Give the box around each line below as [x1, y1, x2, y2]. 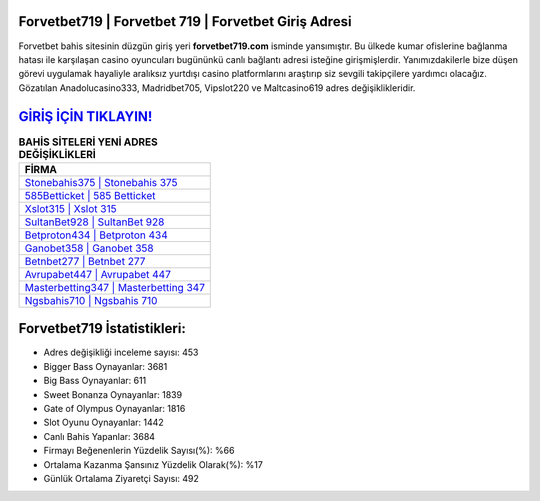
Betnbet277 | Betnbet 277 [24, 254, 146, 268]
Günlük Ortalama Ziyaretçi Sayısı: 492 [43, 473, 200, 484]
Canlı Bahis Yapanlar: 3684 [43, 430, 155, 442]
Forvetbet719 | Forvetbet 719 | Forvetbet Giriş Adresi [18, 13, 352, 30]
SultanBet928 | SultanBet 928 [24, 215, 165, 229]
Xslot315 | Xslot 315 [24, 201, 117, 215]
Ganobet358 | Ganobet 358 [24, 241, 154, 255]
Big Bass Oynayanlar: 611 [43, 375, 147, 387]
